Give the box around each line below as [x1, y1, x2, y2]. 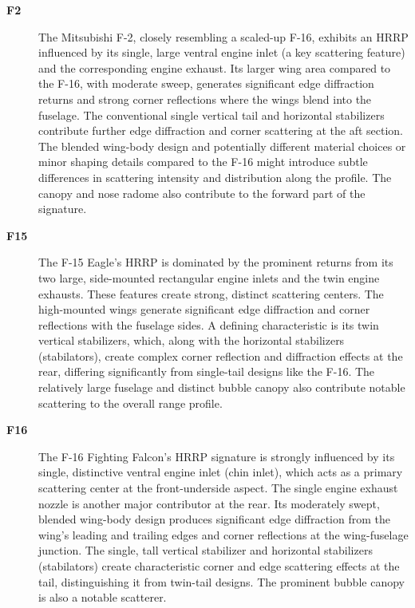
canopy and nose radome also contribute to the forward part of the [38, 184, 366, 201]
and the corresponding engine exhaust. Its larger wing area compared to [38, 59, 391, 76]
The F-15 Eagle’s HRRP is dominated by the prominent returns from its [38, 254, 393, 270]
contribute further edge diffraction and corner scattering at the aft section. [38, 122, 404, 139]
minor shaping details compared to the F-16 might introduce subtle [38, 153, 368, 170]
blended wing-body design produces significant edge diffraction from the [38, 511, 390, 527]
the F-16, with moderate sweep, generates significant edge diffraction [38, 75, 374, 92]
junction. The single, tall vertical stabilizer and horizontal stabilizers [38, 542, 373, 559]
